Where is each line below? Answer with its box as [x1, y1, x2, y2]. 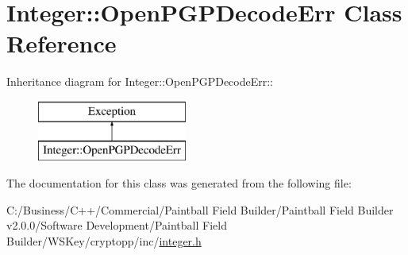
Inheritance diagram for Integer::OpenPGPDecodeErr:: [6, 73, 273, 90]
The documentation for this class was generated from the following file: [6, 175, 352, 191]
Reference [6, 27, 117, 60]
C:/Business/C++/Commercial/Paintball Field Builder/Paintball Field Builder [6, 201, 394, 218]
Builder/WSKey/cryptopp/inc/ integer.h [6, 232, 202, 249]
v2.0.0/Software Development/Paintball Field [6, 217, 227, 234]
